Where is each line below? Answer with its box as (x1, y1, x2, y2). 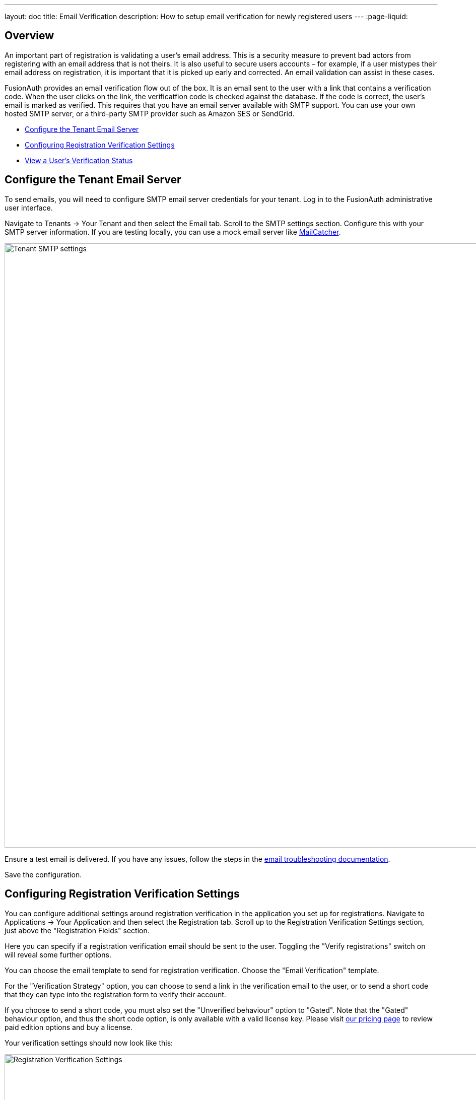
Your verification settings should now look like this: (5, 1038, 173, 1047)
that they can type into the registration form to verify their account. (5, 990, 226, 999)
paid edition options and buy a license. (5, 1022, 132, 1032)
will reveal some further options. (5, 950, 111, 959)
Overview (5, 29, 54, 42)
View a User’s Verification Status (25, 156, 133, 165)
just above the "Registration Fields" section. (5, 926, 150, 935)
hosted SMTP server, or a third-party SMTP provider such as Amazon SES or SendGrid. (5, 109, 295, 118)
